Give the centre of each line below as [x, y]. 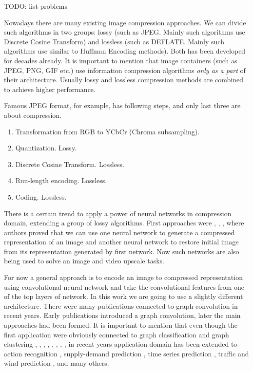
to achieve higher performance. [50, 89]
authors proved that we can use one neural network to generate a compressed [119, 232]
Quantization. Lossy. [46, 148]
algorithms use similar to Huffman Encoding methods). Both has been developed [125, 51]
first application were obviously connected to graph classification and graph [117, 334]
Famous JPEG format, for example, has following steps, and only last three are [122, 105]
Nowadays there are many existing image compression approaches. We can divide [125, 22]
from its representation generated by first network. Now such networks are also [122, 251]
